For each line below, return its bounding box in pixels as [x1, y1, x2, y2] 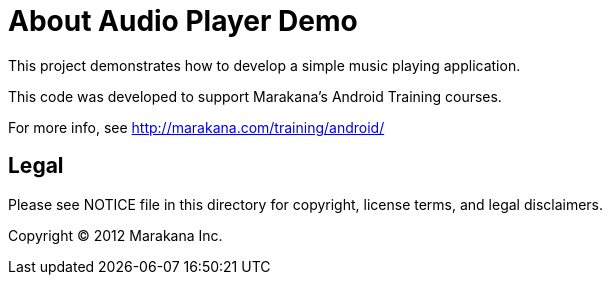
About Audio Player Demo [8, 4, 358, 38]
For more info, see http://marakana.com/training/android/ [8, 118, 385, 136]
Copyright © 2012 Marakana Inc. [8, 226, 223, 244]
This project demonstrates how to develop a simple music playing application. [8, 56, 521, 74]
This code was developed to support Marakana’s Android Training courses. [8, 87, 502, 105]
